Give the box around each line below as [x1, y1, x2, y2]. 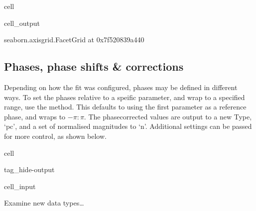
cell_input [4, 181, 36, 191]
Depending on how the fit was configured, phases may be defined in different [4, 82, 238, 92]
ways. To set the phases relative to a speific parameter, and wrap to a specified [4, 92, 245, 102]
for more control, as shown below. [4, 130, 107, 141]
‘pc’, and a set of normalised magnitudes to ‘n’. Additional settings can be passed [4, 121, 252, 131]
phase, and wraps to [4, 111, 66, 121]
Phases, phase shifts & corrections [4, 59, 184, 74]
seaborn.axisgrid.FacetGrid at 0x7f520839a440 [4, 34, 144, 45]
